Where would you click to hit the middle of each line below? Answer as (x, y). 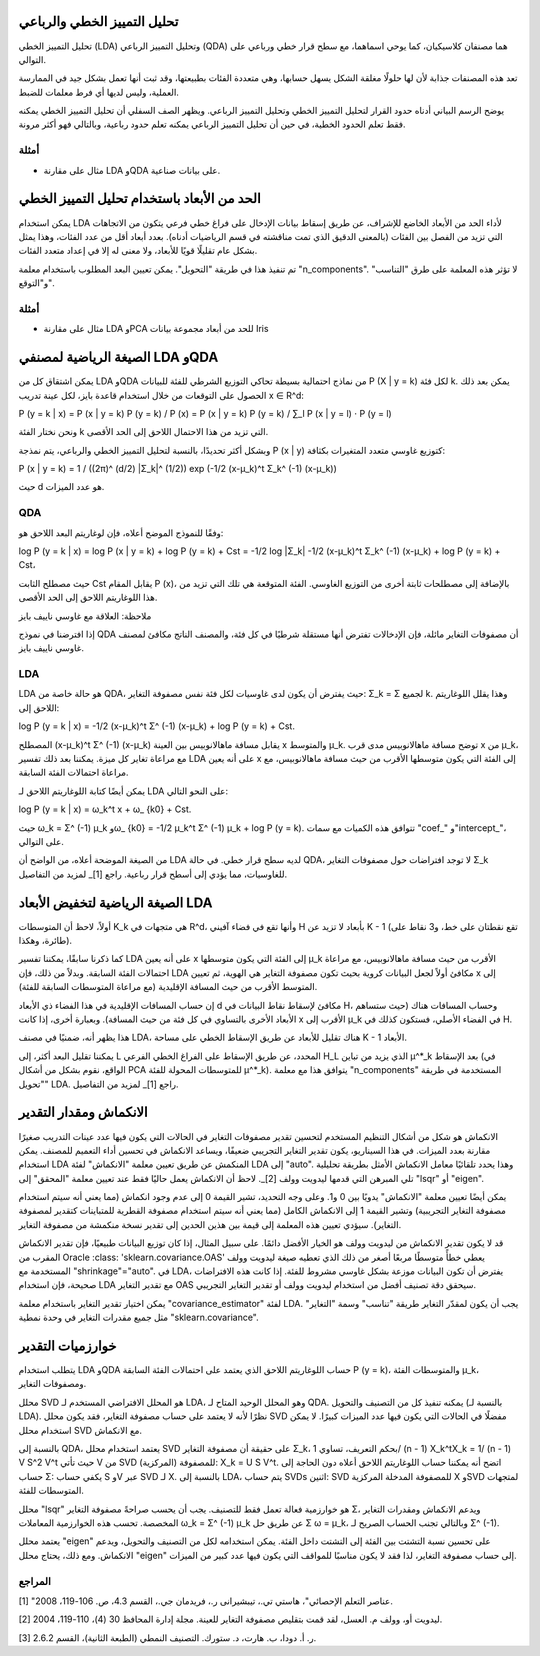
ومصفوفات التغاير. (52, 1384)
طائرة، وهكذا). (45, 941)
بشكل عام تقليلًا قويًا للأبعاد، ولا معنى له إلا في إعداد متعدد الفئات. (138, 251)
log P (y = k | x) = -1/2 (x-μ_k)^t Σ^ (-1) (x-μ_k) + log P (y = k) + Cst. (156, 726)
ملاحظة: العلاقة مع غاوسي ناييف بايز (85, 616)
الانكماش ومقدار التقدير (83, 1112)
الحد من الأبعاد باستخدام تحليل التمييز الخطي (140, 198)
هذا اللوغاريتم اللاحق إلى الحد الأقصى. (88, 597)
